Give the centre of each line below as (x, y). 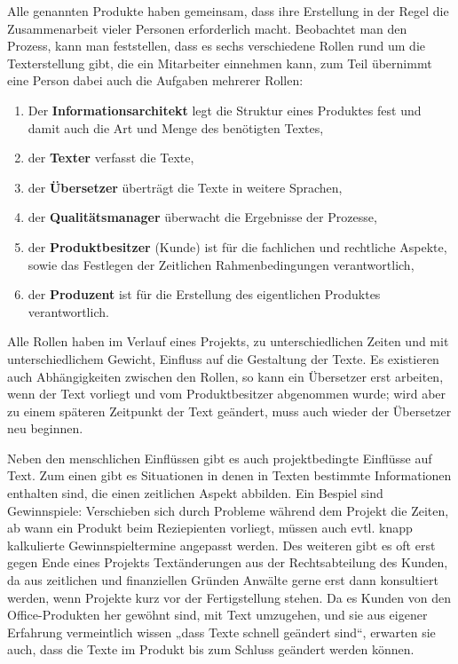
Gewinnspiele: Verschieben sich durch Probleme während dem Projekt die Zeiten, (228, 510)
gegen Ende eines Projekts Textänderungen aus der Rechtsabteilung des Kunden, (228, 562)
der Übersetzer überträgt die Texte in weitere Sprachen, (185, 187)
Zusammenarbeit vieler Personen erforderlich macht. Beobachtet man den (207, 28)
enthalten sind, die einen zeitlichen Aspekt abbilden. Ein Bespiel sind (195, 493)
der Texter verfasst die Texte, (111, 158)
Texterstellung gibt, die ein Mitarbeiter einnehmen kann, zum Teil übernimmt (220, 63)
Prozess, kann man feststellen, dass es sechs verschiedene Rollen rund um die (216, 46)
